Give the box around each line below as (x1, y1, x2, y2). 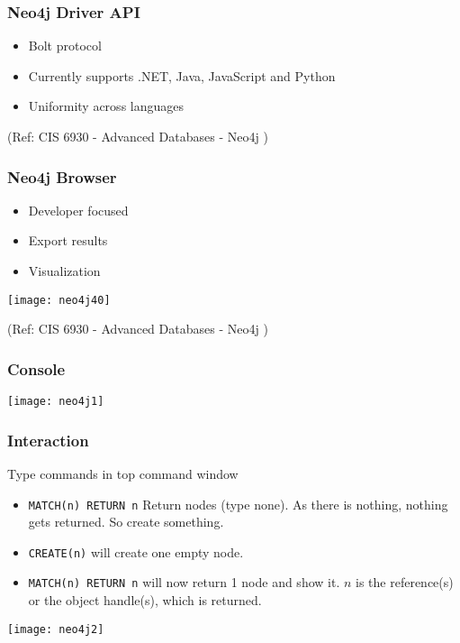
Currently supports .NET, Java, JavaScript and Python (28, 66, 336, 85)
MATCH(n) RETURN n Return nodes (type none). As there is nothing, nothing (28, 494, 448, 513)
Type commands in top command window (7, 464, 239, 482)
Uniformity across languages (28, 96, 184, 115)
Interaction (7, 428, 89, 451)
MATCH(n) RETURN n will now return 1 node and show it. (28, 573, 340, 592)
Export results (28, 231, 108, 250)
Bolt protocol (28, 36, 102, 55)
